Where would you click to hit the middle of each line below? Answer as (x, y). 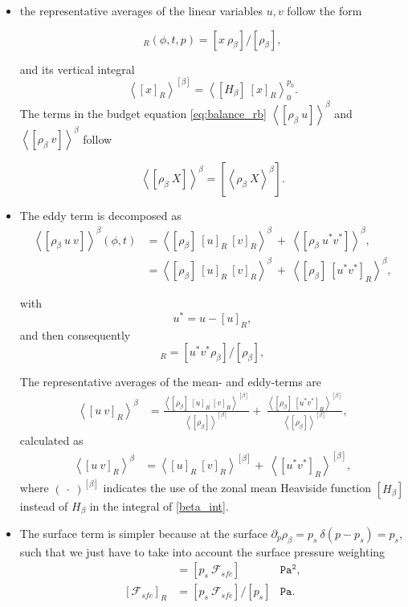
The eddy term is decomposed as (100, 216)
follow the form (324, 10)
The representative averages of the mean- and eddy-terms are (171, 382)
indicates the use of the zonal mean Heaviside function (237, 488)
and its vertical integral (77, 69)
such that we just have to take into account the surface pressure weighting (202, 551)
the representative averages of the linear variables (141, 10)
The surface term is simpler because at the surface (143, 533)
